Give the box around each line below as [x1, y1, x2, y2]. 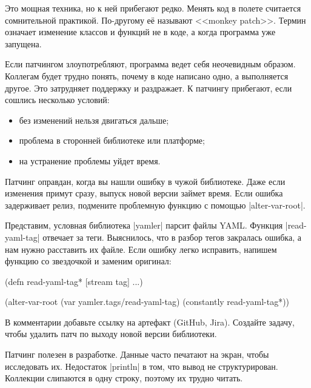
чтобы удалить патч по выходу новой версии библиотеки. [5, 327, 217, 340]
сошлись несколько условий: [5, 93, 110, 106]
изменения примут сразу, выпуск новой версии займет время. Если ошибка [5, 187, 283, 199]
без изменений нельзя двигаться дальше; [19, 113, 169, 126]
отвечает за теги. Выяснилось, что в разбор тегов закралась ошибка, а [42, 230, 301, 243]
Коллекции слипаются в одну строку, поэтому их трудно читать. [5, 372, 243, 384]
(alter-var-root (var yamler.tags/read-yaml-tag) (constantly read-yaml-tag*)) [5, 295, 290, 308]
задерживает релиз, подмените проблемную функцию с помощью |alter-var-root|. [5, 198, 306, 211]
